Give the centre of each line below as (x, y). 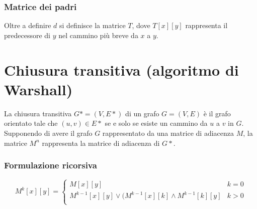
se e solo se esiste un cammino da (156, 123)
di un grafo (142, 113)
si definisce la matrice (93, 25)
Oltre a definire (28, 25)
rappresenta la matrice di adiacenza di (101, 143)
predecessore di (27, 35)
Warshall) (38, 89)
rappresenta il (206, 25)
